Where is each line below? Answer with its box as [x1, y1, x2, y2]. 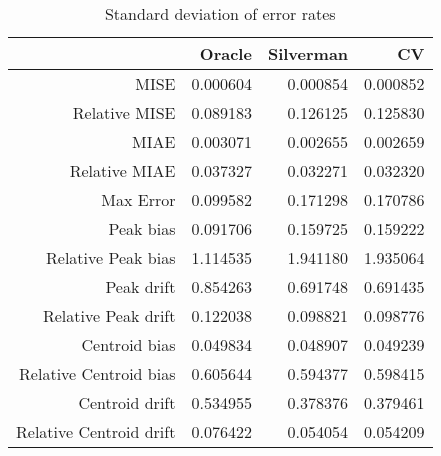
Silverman [267, 42, 349, 65]
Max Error [101, 188, 176, 211]
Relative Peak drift [42, 304, 176, 327]
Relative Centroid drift [16, 420, 176, 443]
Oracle [199, 42, 252, 65]
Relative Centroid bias [19, 362, 176, 385]
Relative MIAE [69, 159, 176, 182]
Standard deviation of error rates [104, 2, 336, 25]
